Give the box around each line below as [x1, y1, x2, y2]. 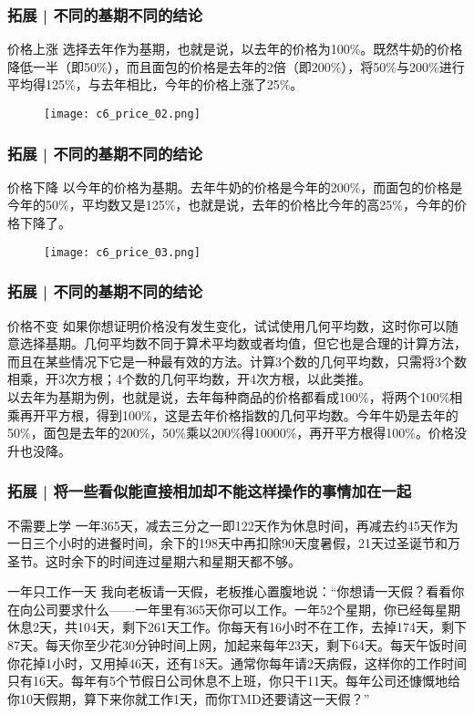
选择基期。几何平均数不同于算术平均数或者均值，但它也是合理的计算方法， [19, 334, 467, 353]
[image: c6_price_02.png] [44, 108, 201, 120]
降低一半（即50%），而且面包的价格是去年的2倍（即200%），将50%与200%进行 [7, 57, 465, 76]
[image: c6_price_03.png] [44, 245, 201, 259]
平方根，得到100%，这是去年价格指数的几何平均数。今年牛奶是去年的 [45, 405, 459, 424]
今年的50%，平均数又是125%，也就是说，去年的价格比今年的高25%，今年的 [7, 195, 454, 214]
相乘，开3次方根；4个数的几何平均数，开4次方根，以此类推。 [7, 369, 371, 388]
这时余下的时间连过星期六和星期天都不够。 [45, 551, 301, 570]
